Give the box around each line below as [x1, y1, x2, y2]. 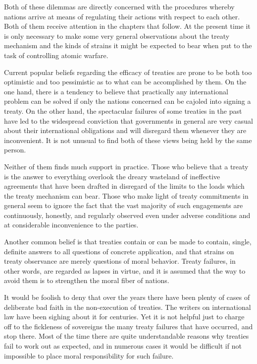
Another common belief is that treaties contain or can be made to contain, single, [4, 236, 252, 247]
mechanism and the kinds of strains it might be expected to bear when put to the [4, 40, 252, 51]
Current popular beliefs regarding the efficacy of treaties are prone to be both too [4, 67, 252, 77]
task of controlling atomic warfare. [4, 50, 108, 60]
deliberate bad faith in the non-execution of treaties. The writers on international [4, 301, 251, 312]
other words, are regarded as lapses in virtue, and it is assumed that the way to [4, 265, 246, 276]
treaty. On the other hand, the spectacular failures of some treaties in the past [4, 105, 242, 116]
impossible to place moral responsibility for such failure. [4, 350, 174, 361]
